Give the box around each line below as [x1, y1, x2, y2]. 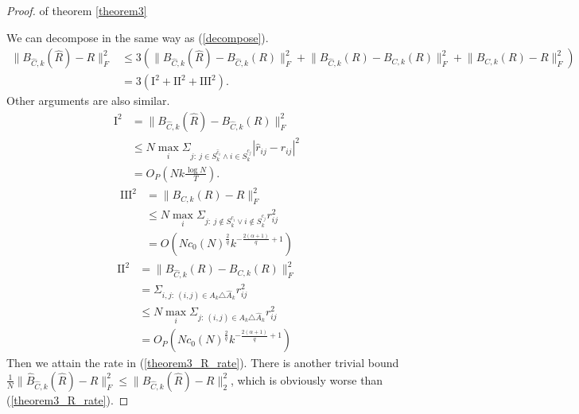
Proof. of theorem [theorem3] [6, 2, 147, 18]
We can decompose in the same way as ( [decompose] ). [6, 29, 269, 45]
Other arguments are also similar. [6, 92, 170, 109]
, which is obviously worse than [230, 371, 383, 388]
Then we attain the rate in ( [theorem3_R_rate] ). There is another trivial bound [6, 354, 399, 371]
